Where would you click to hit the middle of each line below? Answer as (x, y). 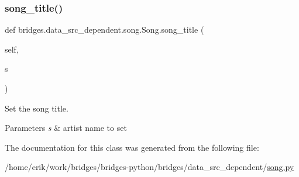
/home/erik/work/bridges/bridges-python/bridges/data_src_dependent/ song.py (149, 167)
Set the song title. (37, 108)
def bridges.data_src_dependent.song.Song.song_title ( (104, 29)
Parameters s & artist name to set (66, 128)
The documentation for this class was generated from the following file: (132, 147)
